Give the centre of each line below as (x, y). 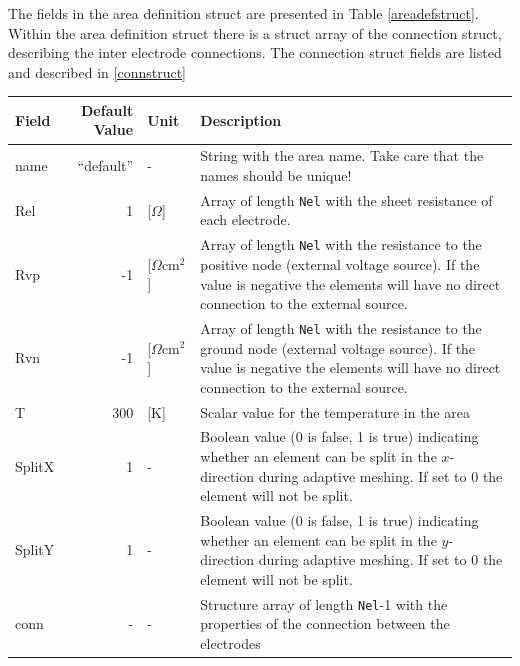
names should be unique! (276, 174)
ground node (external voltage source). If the (338, 347)
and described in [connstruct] (97, 71)
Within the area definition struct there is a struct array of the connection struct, (255, 32)
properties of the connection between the (325, 623)
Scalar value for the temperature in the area (335, 411)
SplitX (35, 465)
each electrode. (245, 219)
